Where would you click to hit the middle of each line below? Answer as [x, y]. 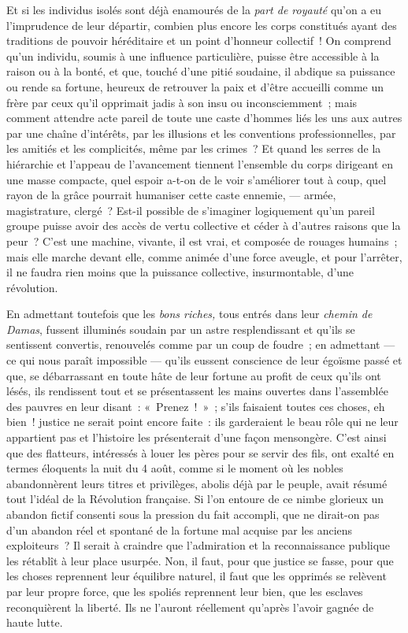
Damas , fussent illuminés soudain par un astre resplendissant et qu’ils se [181, 329]
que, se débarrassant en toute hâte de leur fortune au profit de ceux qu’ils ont [194, 375]
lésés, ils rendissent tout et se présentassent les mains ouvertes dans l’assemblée [197, 391]
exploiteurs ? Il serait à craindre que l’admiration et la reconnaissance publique [198, 545]
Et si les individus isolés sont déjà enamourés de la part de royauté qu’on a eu [194, 9]
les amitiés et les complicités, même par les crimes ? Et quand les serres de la [194, 148]
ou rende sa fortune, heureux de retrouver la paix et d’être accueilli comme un [195, 86]
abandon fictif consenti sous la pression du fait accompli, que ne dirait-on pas [193, 514]
